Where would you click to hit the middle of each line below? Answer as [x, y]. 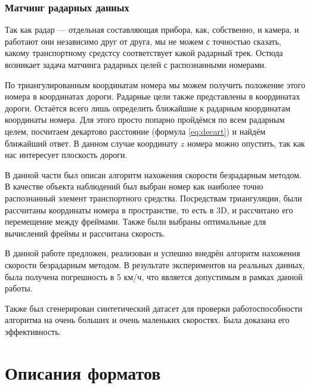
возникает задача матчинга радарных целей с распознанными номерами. [136, 64]
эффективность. [33, 331]
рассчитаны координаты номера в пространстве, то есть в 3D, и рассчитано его [149, 209]
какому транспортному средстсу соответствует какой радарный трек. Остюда [144, 53]
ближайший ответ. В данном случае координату [92, 143]
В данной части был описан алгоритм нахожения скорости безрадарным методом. [153, 174]
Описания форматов [83, 372]
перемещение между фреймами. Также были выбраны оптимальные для [136, 221]
